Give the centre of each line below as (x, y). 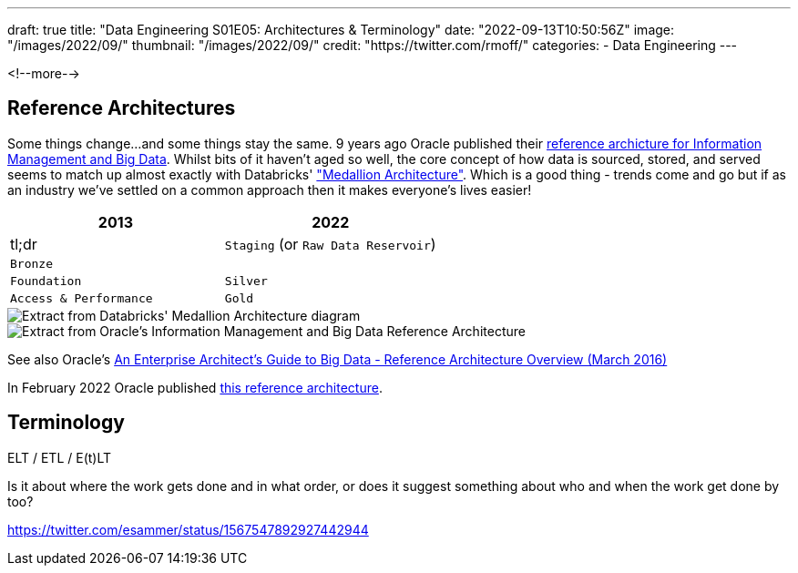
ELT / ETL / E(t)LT (60, 457)
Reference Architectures (122, 108)
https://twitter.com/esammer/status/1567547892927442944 (188, 529)
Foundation (46, 281)
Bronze (31, 263)
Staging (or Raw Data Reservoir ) (330, 244)
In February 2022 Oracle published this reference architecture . (195, 387)
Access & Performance (82, 298)
